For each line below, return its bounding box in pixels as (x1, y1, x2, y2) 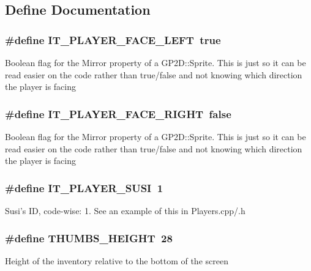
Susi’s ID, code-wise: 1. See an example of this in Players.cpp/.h (5, 204, 245, 217)
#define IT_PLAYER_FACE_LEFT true (5, 32, 221, 47)
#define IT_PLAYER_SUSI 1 (5, 180, 163, 195)
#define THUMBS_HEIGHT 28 (5, 230, 173, 245)
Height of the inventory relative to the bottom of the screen (5, 254, 228, 267)
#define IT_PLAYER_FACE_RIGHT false (5, 106, 231, 121)
